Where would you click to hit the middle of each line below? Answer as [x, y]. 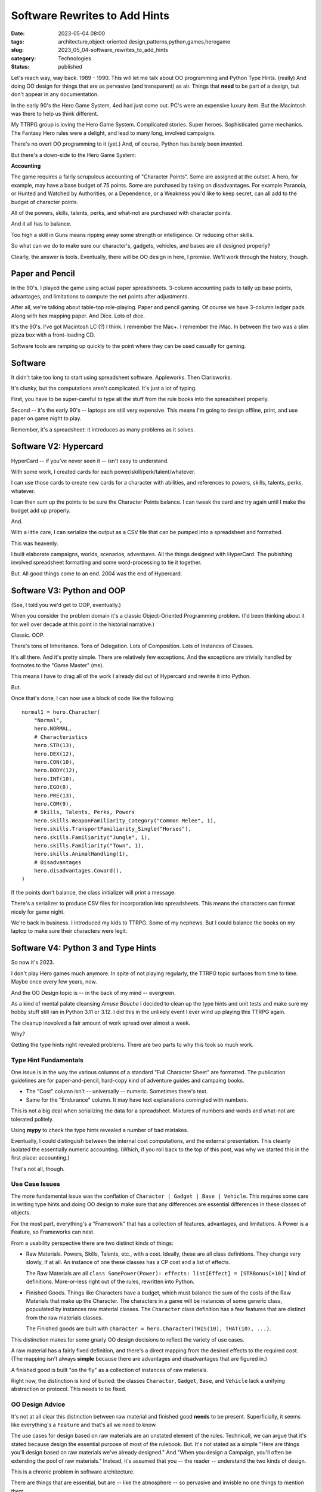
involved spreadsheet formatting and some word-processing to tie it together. [106, 562]
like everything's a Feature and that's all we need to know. [84, 1425]
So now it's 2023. [32, 962]
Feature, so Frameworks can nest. [53, 1232]
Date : [18, 33]
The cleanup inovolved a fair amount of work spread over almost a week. [101, 1023]
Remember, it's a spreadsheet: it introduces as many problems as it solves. [103, 429]
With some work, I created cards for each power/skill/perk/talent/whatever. [103, 471]
